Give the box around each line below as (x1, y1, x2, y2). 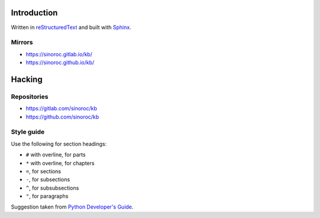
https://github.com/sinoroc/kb (25, 113, 100, 120)
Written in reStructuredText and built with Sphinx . (11, 24, 132, 31)
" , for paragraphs (25, 193, 69, 200)
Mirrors (11, 39, 33, 47)
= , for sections (25, 168, 62, 175)
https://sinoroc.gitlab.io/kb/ (25, 50, 92, 57)
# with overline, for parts (25, 151, 86, 158)
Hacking (11, 74, 43, 84)
